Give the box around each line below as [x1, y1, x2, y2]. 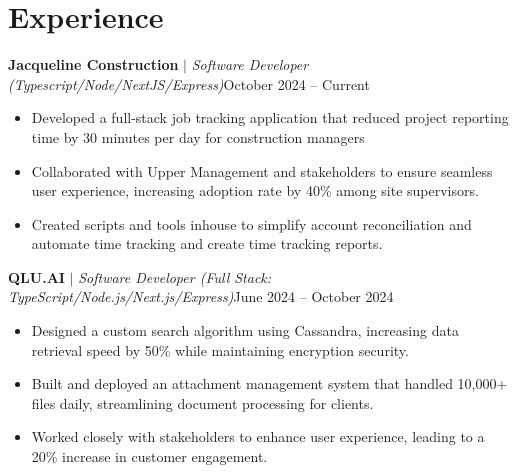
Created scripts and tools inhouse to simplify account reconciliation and [31, 213, 472, 234]
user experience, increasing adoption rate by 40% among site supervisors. [31, 180, 479, 201]
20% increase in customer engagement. [31, 446, 268, 467]
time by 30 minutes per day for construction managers [31, 126, 365, 147]
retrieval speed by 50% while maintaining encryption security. [31, 339, 409, 360]
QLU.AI [8, 266, 65, 287]
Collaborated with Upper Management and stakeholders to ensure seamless [31, 160, 493, 181]
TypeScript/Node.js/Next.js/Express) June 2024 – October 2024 [8, 286, 394, 307]
